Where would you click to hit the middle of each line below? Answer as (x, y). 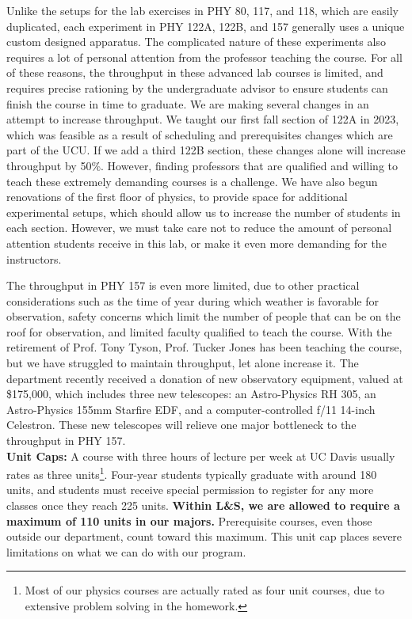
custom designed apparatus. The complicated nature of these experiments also (196, 42)
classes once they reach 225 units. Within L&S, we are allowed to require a (203, 505)
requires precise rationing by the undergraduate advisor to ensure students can (197, 87)
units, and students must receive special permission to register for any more (190, 490)
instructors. (34, 258)
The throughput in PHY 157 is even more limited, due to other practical (183, 285)
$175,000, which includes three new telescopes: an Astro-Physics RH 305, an (191, 394)
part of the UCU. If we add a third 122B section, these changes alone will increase (206, 150)
